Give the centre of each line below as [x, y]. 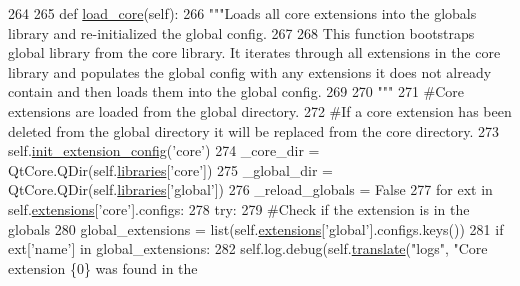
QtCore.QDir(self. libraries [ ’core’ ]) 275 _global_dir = [171, 169]
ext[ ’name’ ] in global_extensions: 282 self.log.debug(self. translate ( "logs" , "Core [248, 248]
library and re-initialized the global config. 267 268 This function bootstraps [241, 32]
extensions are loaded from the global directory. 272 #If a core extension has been [260, 110]
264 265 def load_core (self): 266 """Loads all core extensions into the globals [242, 13]
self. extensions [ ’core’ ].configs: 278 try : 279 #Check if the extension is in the [239, 208]
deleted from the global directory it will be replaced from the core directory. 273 [254, 130]
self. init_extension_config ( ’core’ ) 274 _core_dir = [164, 150]
